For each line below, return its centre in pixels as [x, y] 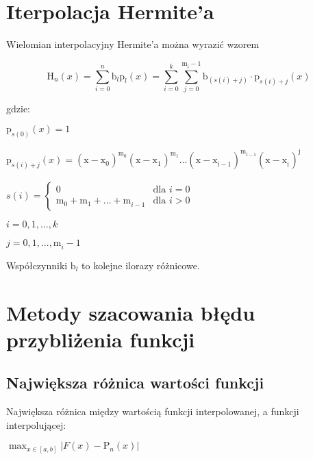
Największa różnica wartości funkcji [135, 383]
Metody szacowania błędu [131, 312]
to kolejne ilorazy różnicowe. [141, 265]
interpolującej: [36, 424]
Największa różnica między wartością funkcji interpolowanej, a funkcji [153, 411]
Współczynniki [37, 265]
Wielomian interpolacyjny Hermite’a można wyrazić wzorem [133, 44]
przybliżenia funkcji [101, 339]
